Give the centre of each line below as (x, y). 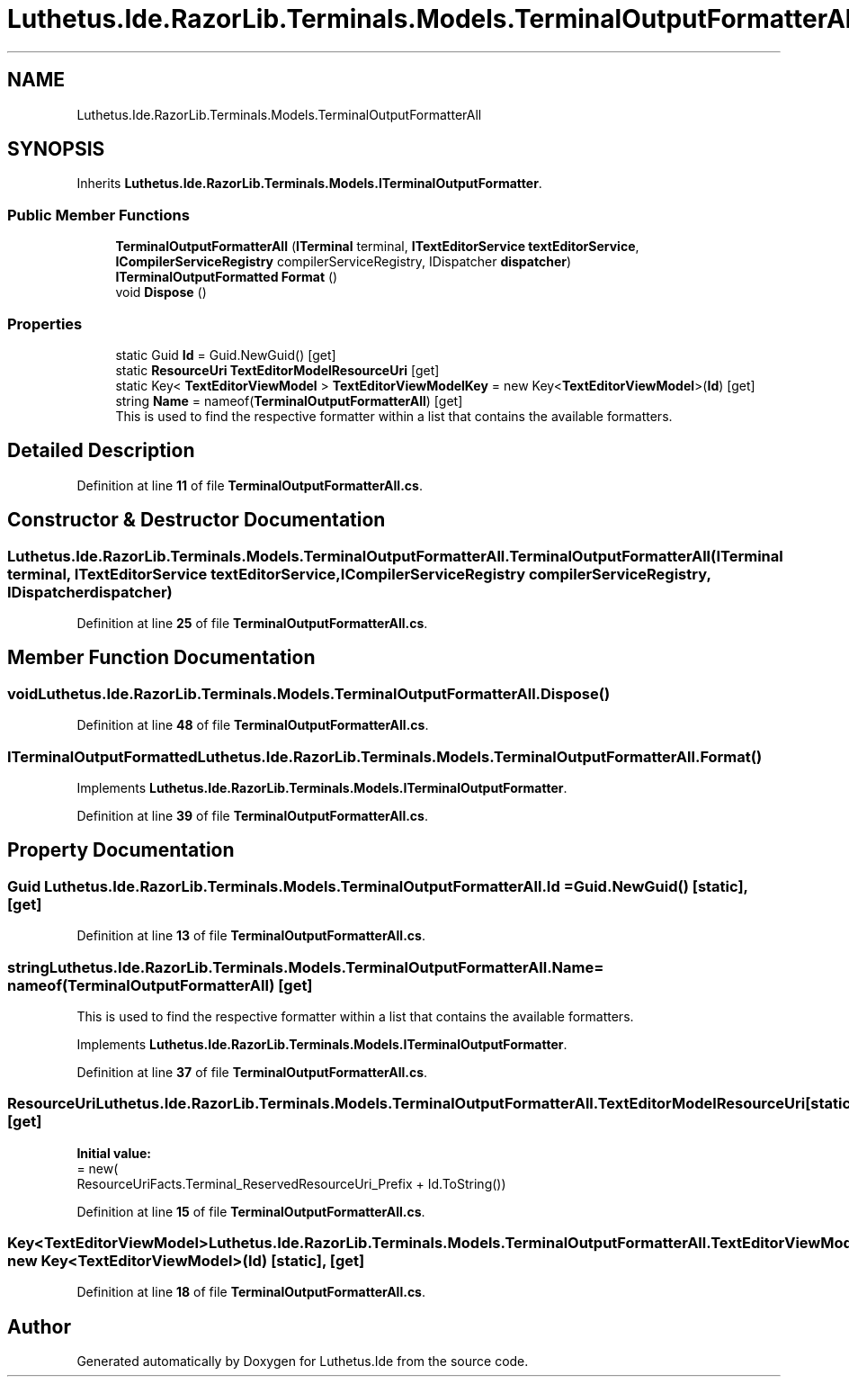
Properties (45, 324)
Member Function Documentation (161, 658)
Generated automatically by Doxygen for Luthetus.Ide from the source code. (303, 1362)
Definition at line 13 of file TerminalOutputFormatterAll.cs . (251, 936)
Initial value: (114, 1153)
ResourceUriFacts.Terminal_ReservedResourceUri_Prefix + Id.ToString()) (291, 1183)
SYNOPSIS (56, 149)
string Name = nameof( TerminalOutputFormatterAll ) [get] (289, 400)
